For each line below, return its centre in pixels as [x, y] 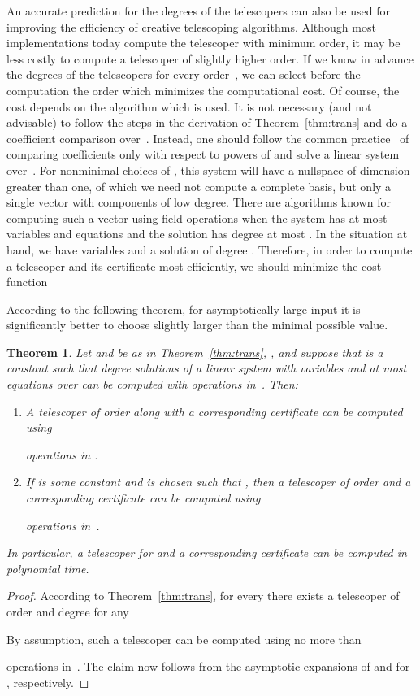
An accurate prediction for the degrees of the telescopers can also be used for [198, 11]
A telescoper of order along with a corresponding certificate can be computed [214, 411]
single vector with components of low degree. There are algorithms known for [199, 202]
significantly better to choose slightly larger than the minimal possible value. [197, 325]
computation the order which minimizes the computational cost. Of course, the [203, 90]
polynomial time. [48, 568]
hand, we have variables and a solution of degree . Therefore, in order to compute [210, 249]
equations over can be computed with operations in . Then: [152, 384]
